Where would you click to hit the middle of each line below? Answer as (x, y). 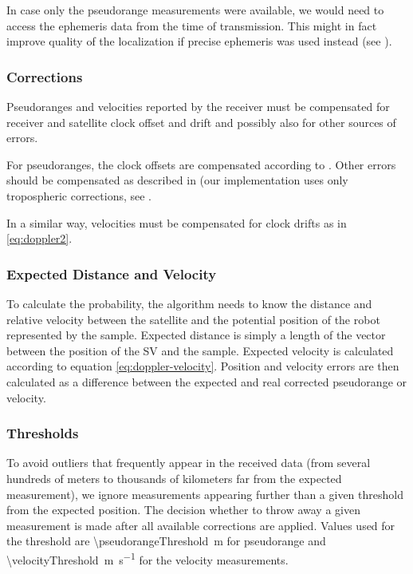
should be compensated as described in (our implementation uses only (177, 180)
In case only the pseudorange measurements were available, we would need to (195, 10)
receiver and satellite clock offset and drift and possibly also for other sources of (201, 122)
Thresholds (43, 433)
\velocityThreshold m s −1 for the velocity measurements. (147, 558)
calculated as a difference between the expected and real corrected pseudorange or (206, 381)
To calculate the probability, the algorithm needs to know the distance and (189, 303)
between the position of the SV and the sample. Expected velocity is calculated (200, 350)
